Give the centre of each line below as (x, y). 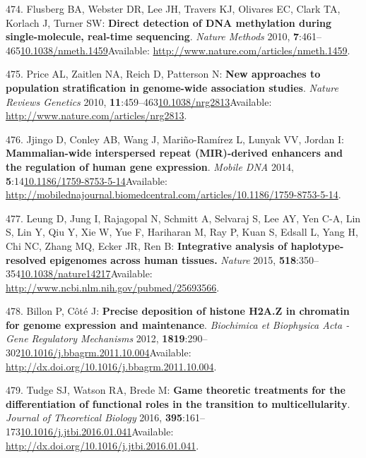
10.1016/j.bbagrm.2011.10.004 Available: (106, 352)
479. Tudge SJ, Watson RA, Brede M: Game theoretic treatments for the (176, 390)
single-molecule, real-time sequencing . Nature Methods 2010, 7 (153, 36)
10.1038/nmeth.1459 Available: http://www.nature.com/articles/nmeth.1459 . (185, 50)
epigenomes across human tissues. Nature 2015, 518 (173, 259)
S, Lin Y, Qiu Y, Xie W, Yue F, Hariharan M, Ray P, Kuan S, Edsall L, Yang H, (182, 232)
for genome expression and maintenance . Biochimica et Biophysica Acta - (178, 324)
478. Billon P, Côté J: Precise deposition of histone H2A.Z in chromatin (178, 311)
